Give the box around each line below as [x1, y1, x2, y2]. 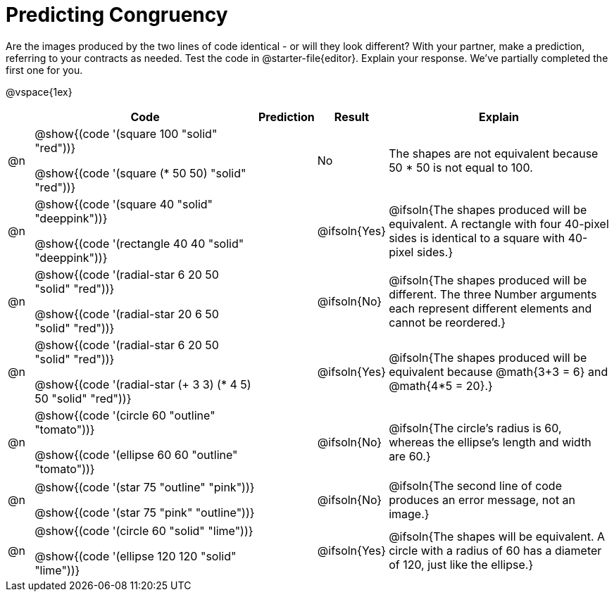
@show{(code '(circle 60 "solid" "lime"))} [35, 523, 253, 538]
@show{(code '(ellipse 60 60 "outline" [35, 447, 238, 462]
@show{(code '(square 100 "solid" [35, 126, 218, 141]
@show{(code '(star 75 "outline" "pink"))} [35, 479, 255, 494]
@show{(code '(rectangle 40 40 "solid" [35, 236, 244, 251]
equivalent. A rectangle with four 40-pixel [389, 216, 609, 231]
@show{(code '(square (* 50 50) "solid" [35, 165, 246, 180]
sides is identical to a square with [389, 230, 565, 245]
